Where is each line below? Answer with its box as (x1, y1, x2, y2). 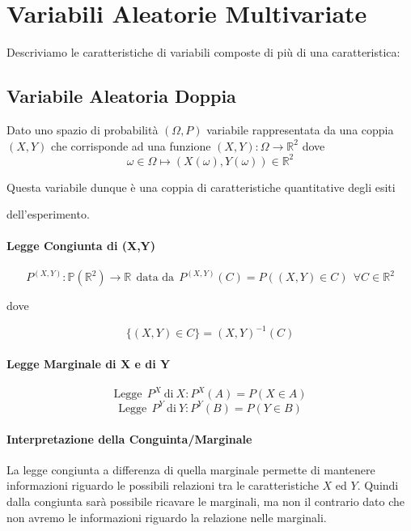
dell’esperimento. (6, 206, 90, 223)
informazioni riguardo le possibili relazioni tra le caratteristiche (6, 477, 319, 494)
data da (136, 272, 175, 284)
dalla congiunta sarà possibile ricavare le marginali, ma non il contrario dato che (6, 492, 405, 509)
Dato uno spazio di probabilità (6, 121, 159, 138)
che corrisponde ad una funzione (51, 137, 211, 154)
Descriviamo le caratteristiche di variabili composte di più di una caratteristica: (6, 44, 400, 61)
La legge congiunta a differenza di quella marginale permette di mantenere (6, 461, 375, 478)
